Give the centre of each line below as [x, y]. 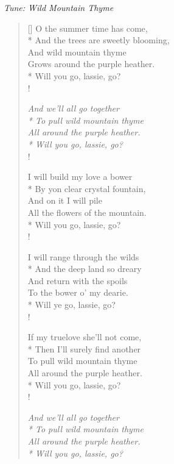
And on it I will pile [65, 200]
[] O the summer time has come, [88, 28]
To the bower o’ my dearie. [78, 292]
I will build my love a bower [80, 177]
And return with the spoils [78, 280]
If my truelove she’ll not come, [85, 337]
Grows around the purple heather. [91, 64]
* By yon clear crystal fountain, [87, 188]
